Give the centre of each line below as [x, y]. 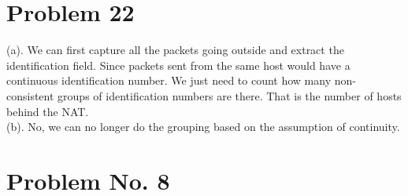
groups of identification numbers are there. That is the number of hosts [230, 95]
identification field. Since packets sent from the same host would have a [178, 65]
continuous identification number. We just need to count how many [169, 80]
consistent [30, 95]
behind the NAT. [48, 111]
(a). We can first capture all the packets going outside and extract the [175, 50]
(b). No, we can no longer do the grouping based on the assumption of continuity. [203, 127]
